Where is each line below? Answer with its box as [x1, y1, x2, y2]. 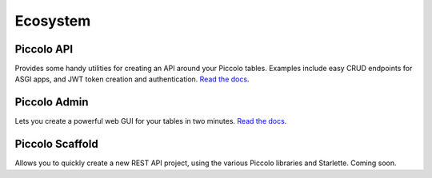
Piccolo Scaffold [14, 137, 99, 151]
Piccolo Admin [14, 96, 89, 109]
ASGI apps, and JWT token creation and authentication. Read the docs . [14, 74, 250, 84]
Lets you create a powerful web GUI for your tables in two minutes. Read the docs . [14, 117, 287, 126]
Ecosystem [14, 12, 91, 30]
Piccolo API [14, 42, 74, 56]
